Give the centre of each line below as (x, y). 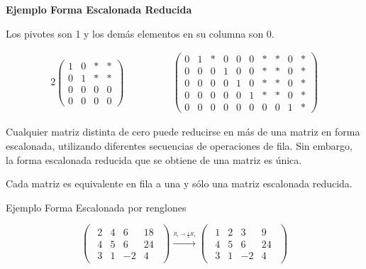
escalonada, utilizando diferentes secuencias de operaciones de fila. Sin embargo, (179, 146)
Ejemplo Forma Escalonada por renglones (96, 207)
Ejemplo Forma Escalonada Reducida (99, 9)
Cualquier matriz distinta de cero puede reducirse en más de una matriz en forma (183, 132)
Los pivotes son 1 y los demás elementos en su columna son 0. (140, 33)
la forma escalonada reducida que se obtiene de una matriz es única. (154, 159)
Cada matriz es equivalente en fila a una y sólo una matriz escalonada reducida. (179, 183)
